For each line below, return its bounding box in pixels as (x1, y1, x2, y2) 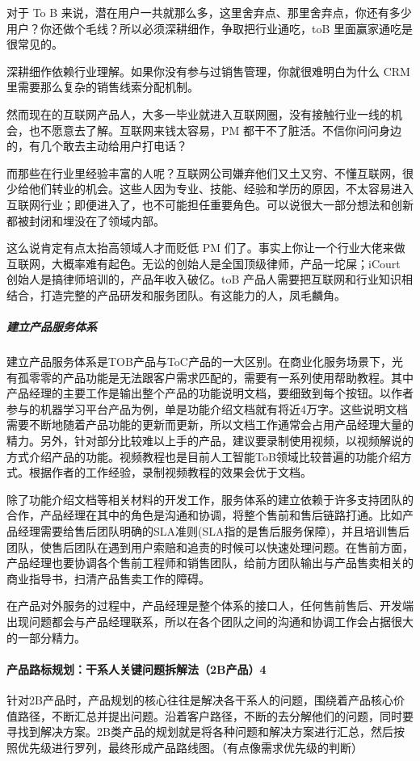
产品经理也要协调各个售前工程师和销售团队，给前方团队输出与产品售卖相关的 (6, 554, 414, 571)
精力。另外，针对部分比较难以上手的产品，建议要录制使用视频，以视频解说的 (6, 432, 414, 449)
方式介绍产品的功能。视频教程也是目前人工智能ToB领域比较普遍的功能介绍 (6, 448, 401, 465)
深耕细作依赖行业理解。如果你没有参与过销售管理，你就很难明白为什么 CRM (6, 62, 410, 79)
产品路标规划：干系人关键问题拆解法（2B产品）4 (6, 660, 267, 677)
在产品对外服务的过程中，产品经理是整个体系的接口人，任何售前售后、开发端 (6, 597, 414, 614)
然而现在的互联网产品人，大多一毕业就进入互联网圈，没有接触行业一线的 (6, 105, 391, 122)
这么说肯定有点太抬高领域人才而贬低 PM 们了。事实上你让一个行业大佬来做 (6, 239, 405, 256)
